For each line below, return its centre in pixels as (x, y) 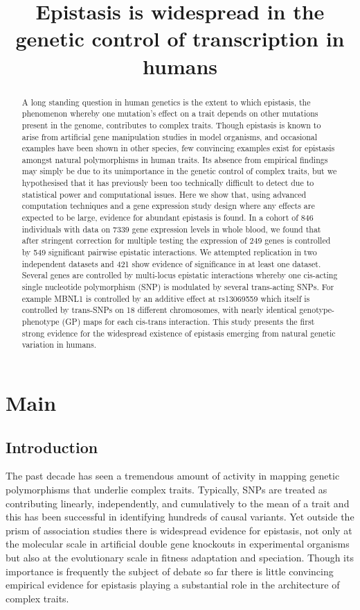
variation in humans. (59, 345)
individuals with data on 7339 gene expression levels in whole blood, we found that (171, 229)
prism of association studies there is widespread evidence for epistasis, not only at (179, 530)
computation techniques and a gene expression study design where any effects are (168, 206)
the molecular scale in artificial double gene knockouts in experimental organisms (178, 544)
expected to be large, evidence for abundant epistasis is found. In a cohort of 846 (168, 218)
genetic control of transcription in (180, 39)
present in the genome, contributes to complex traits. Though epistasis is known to (171, 125)
